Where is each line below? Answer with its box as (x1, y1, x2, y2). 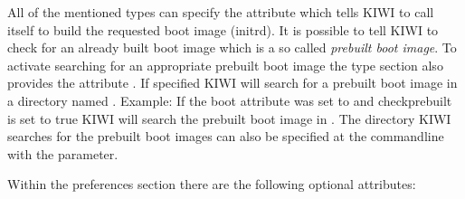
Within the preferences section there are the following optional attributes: (7, 175, 416, 194)
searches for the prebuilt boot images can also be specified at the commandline (7, 127, 444, 146)
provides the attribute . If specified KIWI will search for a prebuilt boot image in (7, 73, 458, 92)
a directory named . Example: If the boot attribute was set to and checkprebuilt (7, 90, 452, 109)
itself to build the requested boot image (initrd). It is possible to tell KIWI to (7, 20, 439, 39)
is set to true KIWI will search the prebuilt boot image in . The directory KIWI (7, 109, 451, 128)
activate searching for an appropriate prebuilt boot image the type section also (7, 55, 443, 74)
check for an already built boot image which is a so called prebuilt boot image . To (7, 38, 457, 57)
